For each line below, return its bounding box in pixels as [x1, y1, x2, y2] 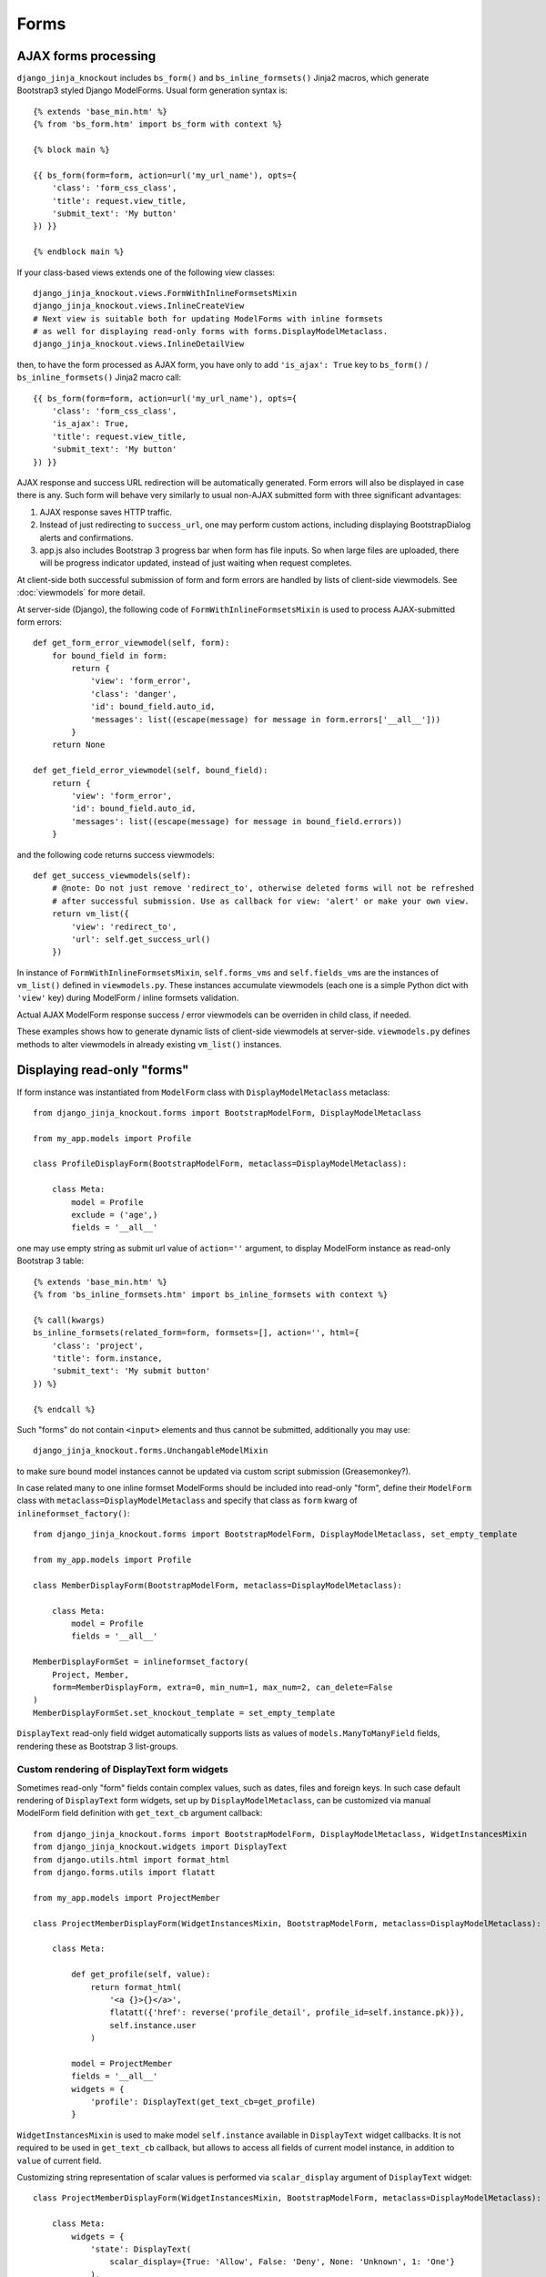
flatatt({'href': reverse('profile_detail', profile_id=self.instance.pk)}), [109, 2007, 465, 2017]
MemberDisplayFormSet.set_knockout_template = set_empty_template [33, 1708, 336, 1718]
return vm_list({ [51, 909, 129, 919]
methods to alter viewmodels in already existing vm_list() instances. [16, 1038, 282, 1049]
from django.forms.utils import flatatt [33, 1867, 216, 1877]
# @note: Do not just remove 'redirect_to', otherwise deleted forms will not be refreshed [51, 883, 475, 893]
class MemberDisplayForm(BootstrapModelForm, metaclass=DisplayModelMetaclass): [33, 1580, 403, 1590]
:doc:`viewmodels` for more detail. [16, 587, 146, 598]
